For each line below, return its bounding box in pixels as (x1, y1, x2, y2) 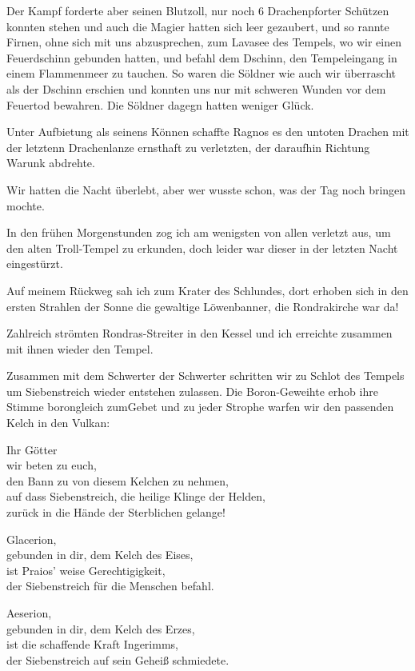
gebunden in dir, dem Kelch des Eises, (6, 546, 194, 563)
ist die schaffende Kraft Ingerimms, (6, 636, 178, 653)
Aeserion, (6, 605, 52, 621)
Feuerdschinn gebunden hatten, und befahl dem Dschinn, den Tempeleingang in (6, 49, 397, 66)
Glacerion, (6, 530, 57, 547)
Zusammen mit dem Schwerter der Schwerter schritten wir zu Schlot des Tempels (6, 367, 405, 384)
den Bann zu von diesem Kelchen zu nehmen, (6, 472, 229, 489)
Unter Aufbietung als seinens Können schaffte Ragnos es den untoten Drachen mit (6, 123, 409, 140)
